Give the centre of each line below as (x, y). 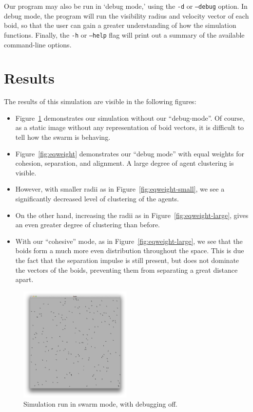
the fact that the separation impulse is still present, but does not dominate (127, 260)
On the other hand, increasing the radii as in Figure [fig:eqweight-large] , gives (132, 215)
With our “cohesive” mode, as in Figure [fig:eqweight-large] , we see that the (129, 241)
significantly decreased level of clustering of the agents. (97, 198)
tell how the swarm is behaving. (63, 137)
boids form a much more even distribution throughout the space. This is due (130, 250)
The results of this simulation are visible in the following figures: (100, 101)
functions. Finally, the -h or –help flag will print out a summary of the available (124, 34)
